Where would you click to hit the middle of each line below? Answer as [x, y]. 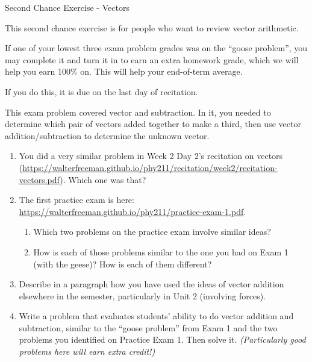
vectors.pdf [39, 179]
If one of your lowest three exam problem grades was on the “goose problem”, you [156, 48]
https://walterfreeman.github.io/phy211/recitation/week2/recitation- [150, 167]
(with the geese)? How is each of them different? [123, 264]
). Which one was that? [103, 179]
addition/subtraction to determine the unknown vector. [107, 135]
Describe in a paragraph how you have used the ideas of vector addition [151, 284]
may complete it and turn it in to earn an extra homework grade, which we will [152, 59]
